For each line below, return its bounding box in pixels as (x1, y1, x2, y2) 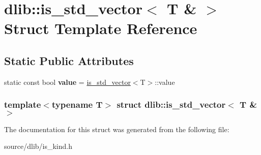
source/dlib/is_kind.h (4, 141, 73, 151)
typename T (51, 98, 103, 111)
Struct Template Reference (4, 18, 197, 39)
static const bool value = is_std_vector (4, 76, 131, 87)
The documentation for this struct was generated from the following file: (4, 123, 229, 134)
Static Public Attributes (4, 52, 134, 68)
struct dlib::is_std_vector (117, 98, 226, 111)
